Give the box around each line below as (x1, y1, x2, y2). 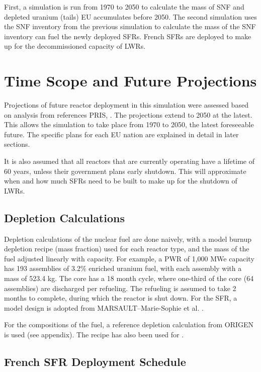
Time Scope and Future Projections (4, 70, 257, 91)
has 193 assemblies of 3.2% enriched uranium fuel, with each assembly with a (4, 263, 242, 273)
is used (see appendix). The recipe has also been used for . (4, 329, 184, 339)
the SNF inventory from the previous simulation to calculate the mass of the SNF (4, 21, 256, 32)
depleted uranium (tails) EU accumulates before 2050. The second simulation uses (4, 11, 257, 22)
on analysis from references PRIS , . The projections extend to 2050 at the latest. (4, 109, 252, 120)
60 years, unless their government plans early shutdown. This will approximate (4, 165, 246, 176)
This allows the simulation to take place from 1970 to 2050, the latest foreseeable (4, 119, 254, 130)
